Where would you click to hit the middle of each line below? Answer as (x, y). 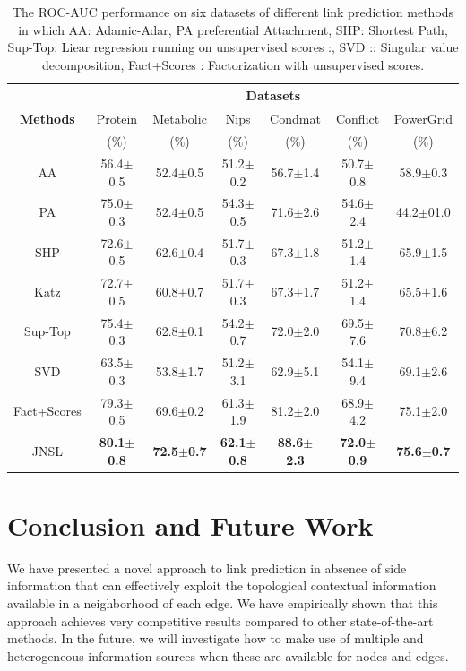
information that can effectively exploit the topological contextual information (222, 585)
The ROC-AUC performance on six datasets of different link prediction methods (233, 12)
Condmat (295, 119)
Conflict (358, 119)
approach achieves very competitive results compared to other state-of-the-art (220, 620)
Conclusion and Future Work (190, 525)
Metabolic (180, 119)
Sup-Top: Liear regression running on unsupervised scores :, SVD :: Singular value (233, 47)
